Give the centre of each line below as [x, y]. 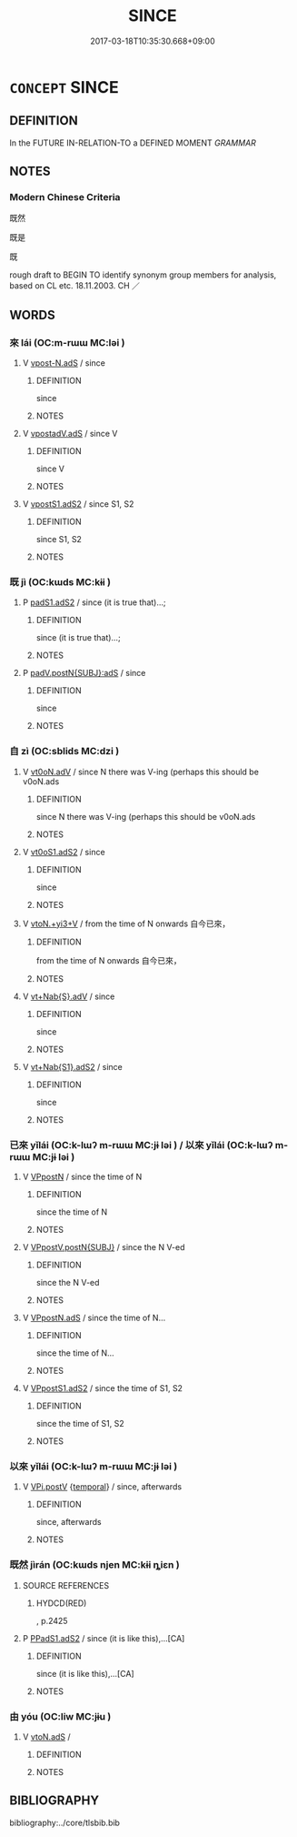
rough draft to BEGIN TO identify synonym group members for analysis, [143, 275]
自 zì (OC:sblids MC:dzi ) [64, 752]
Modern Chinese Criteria [65, 197]
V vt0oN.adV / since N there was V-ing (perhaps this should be [140, 772]
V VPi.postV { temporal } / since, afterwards [102, 1487]
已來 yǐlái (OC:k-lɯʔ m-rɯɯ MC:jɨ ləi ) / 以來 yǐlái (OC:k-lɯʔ [141, 1145]
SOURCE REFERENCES [66, 1585]
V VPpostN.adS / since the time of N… [94, 1318]
